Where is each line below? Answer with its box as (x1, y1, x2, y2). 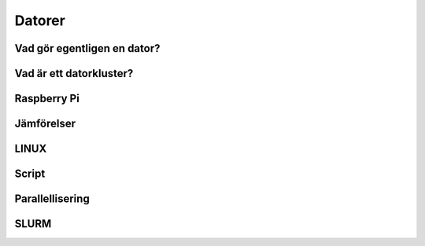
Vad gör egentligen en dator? (14, 42, 161, 55)
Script (14, 167, 46, 181)
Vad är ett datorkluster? (14, 67, 134, 80)
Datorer (14, 12, 66, 29)
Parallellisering (14, 193, 90, 206)
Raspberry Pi (14, 92, 80, 105)
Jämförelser (14, 117, 76, 130)
